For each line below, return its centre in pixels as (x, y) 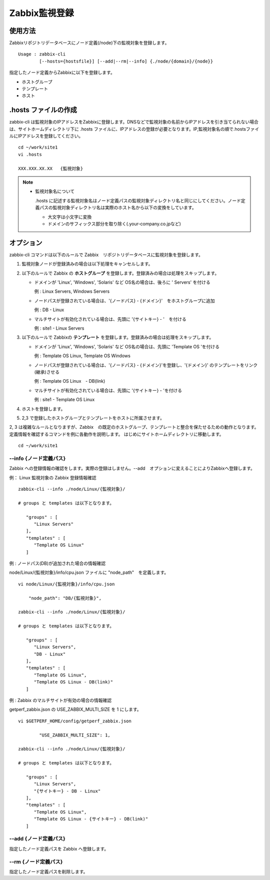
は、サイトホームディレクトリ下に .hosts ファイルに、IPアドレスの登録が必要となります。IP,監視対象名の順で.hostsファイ (134, 129)
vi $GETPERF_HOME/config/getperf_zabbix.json (75, 721)
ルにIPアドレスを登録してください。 (46, 136)
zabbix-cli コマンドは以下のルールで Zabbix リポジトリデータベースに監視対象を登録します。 (106, 255)
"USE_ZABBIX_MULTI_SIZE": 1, (75, 735)
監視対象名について (55, 191)
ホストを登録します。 (43, 409)
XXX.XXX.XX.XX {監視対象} (51, 168)
